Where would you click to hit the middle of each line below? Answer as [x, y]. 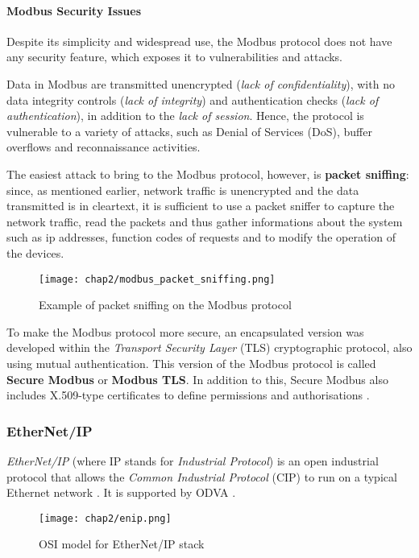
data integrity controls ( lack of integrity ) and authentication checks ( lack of [193, 99]
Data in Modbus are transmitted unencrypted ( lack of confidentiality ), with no [201, 83]
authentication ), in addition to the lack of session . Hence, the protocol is [185, 116]
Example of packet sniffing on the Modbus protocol [165, 305]
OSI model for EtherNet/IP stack [122, 544]
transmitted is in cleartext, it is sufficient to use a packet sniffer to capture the [201, 206]
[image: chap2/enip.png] [105, 518]
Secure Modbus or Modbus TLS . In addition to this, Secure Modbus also [197, 379]
